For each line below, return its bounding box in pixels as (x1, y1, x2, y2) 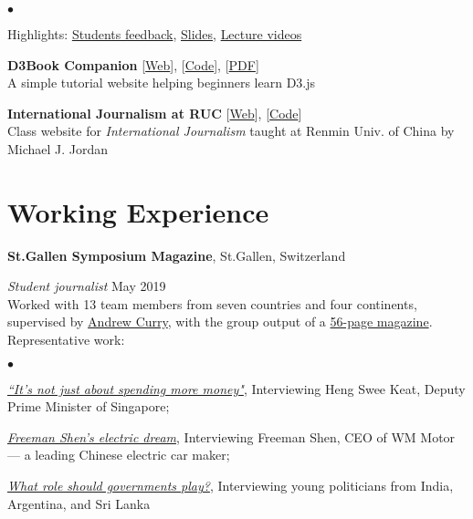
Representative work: (7, 330, 125, 349)
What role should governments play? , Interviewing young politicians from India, (7, 476, 454, 495)
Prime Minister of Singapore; (7, 397, 170, 416)
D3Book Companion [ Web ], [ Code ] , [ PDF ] (7, 55, 259, 74)
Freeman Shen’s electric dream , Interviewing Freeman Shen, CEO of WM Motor (7, 427, 456, 446)
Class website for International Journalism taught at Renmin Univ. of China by (7, 121, 455, 140)
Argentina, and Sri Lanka (7, 493, 151, 513)
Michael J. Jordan (7, 139, 109, 158)
